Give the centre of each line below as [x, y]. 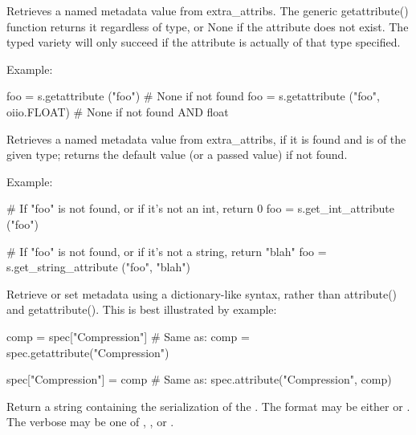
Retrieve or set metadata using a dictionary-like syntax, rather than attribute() [202, 293]
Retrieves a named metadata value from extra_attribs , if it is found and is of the [206, 138]
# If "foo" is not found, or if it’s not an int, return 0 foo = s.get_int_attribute [201, 208]
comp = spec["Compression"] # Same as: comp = [128, 336]
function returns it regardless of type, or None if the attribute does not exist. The [208, 26]
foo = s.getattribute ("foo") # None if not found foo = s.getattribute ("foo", [193, 96]
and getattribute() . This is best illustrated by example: [142, 309]
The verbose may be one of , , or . [90, 422]
